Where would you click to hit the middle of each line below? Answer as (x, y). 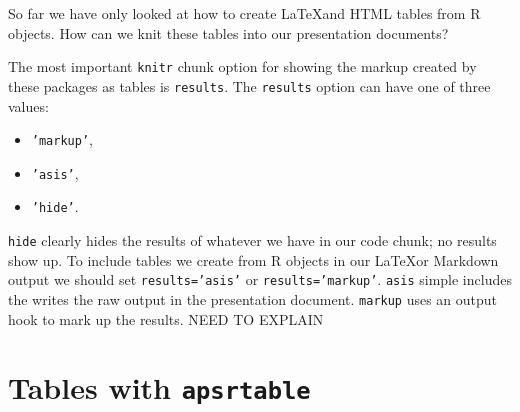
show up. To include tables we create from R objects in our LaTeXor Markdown (253, 259)
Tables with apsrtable (159, 387)
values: (28, 105)
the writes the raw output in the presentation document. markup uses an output (253, 298)
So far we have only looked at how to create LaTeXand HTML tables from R (244, 13)
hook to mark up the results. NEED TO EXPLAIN (166, 318)
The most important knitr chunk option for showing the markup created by (242, 66)
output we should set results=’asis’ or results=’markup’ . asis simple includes (260, 279)
